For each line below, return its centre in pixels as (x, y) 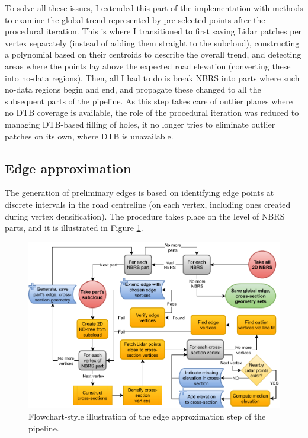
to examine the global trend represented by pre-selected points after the (135, 19)
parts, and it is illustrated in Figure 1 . (74, 228)
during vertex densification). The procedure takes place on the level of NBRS (145, 216)
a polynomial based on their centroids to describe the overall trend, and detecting (153, 54)
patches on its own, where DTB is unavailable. (89, 136)
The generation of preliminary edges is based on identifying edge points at (139, 193)
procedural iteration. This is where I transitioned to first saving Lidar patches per (153, 31)
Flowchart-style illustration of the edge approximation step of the (147, 416)
